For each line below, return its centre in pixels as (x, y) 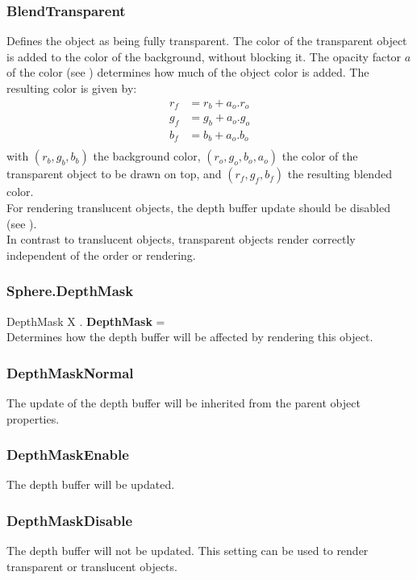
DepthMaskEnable (68, 455)
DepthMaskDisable (70, 520)
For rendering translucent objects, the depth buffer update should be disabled (198, 208)
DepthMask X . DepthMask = (86, 321)
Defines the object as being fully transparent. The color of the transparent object (207, 41)
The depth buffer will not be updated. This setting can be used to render (188, 551)
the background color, (147, 156)
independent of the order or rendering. (101, 255)
